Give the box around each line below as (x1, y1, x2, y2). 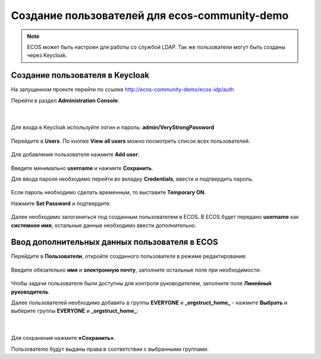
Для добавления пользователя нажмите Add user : (11, 151, 140, 158)
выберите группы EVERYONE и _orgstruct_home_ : (11, 307, 139, 314)
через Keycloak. (27, 52, 68, 59)
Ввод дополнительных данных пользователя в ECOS (11, 237, 218, 247)
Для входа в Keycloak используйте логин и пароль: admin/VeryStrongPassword (11, 124, 215, 131)
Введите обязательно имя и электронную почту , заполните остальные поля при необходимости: (11, 266, 261, 273)
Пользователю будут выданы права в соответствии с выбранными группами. (11, 345, 209, 352)
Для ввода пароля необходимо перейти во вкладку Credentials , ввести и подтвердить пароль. (11, 175, 254, 182)
